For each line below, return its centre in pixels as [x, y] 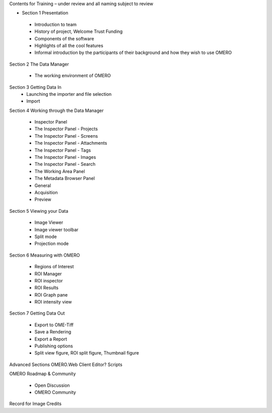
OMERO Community [55, 392]
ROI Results [47, 288]
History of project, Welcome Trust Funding [79, 32]
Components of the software [64, 38]
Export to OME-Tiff [54, 325]
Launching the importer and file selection [69, 94]
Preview [43, 200]
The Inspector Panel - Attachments [71, 143]
